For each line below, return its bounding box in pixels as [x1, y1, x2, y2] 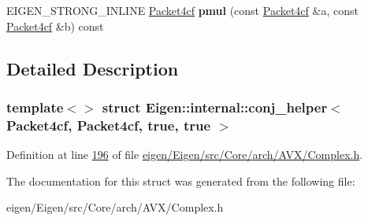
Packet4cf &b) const [6, 17, 104, 34]
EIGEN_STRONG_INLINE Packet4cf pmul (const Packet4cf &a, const [6, 2, 359, 18]
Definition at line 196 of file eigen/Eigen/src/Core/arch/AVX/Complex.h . [6, 146, 363, 163]
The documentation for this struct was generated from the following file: [6, 172, 355, 189]
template [6, 97, 64, 116]
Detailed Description [6, 56, 179, 80]
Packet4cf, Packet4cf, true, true [6, 115, 211, 134]
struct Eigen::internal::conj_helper [102, 97, 328, 116]
